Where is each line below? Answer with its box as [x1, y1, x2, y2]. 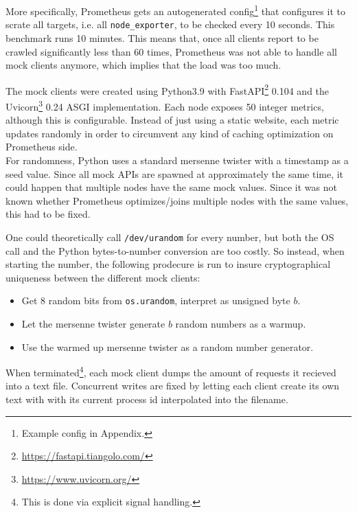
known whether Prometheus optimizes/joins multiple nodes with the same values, [5, 193, 349, 207]
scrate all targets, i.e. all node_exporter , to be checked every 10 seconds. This [5, 17, 335, 32]
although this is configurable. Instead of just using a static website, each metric [5, 113, 339, 127]
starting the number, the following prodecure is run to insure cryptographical [5, 257, 331, 271]
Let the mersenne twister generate [21, 317, 165, 331]
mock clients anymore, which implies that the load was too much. [5, 58, 281, 72]
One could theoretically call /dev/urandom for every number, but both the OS [5, 229, 334, 244]
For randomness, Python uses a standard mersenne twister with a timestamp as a [5, 152, 349, 167]
